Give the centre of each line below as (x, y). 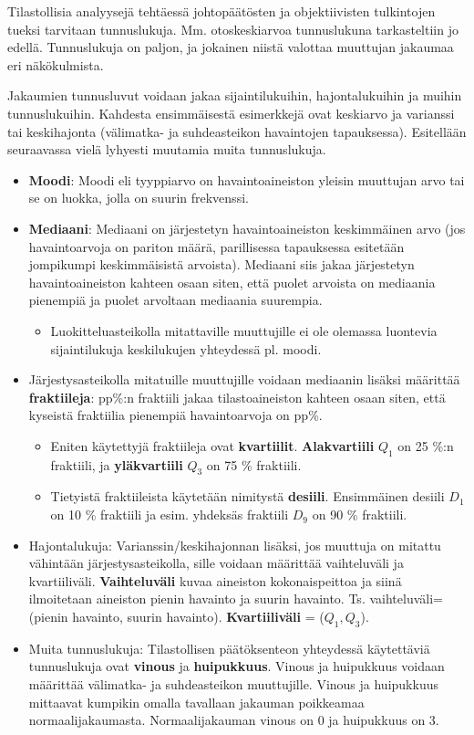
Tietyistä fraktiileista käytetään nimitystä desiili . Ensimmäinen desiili (247, 496)
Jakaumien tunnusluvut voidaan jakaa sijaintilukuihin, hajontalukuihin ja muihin (235, 95)
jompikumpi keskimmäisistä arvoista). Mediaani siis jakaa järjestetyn (222, 264)
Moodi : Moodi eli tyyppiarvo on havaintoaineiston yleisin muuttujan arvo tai (247, 179)
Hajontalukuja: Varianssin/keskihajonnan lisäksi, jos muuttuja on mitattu (235, 545)
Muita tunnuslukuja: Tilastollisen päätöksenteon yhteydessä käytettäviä (229, 648)
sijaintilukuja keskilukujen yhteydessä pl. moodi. (186, 348)
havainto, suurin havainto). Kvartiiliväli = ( (198, 617)
